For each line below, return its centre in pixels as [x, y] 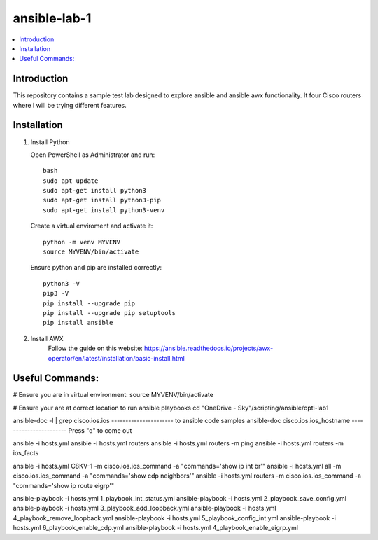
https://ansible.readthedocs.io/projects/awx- [209, 348]
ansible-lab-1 [52, 18]
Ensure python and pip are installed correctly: [96, 268]
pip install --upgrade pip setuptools [110, 313]
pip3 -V [56, 293]
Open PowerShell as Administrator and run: [93, 155]
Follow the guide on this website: [95, 348]
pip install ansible [78, 323]
